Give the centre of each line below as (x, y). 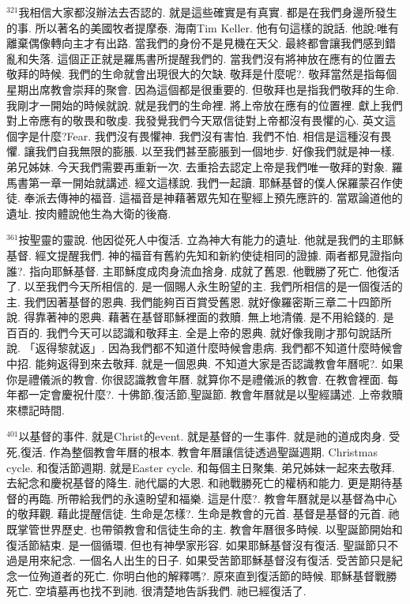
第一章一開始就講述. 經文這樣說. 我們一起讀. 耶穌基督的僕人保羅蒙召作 (210, 182)
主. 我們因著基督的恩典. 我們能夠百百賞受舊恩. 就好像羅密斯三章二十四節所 (199, 301)
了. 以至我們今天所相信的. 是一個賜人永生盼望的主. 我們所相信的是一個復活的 (205, 286)
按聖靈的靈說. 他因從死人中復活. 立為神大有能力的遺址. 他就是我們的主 (200, 240)
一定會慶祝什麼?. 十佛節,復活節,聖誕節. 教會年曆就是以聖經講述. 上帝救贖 (216, 394)
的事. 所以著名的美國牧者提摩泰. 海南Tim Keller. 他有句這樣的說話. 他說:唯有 (203, 27)
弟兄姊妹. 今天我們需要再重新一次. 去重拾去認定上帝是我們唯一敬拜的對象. (197, 166)
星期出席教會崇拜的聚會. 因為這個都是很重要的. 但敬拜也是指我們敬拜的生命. (203, 89)
